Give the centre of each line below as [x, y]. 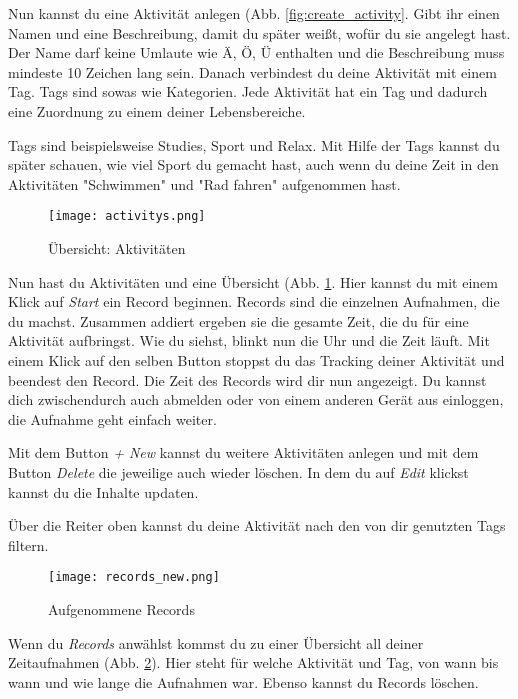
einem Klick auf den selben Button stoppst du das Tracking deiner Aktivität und [256, 359]
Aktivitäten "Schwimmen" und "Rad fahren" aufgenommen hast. [204, 183]
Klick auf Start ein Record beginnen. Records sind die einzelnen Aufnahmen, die [254, 301]
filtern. [28, 544]
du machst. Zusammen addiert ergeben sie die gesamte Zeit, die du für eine [238, 320]
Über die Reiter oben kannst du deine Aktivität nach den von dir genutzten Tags [257, 525]
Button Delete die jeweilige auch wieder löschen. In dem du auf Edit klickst [238, 471]
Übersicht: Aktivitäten [117, 248]
